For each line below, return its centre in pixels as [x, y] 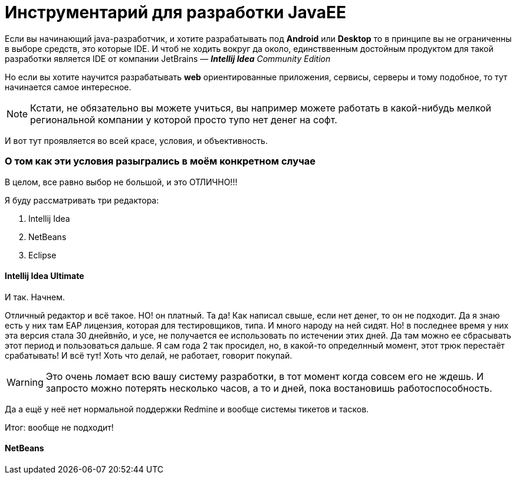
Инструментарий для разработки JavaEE [175, 12]
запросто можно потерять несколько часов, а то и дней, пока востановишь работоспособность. [269, 388]
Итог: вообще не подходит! [59, 427]
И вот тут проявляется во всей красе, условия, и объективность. [136, 140]
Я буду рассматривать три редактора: [82, 200]
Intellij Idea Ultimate [45, 276]
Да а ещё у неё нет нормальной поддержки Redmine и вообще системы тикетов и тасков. [187, 409]
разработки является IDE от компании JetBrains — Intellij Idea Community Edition [168, 58]
